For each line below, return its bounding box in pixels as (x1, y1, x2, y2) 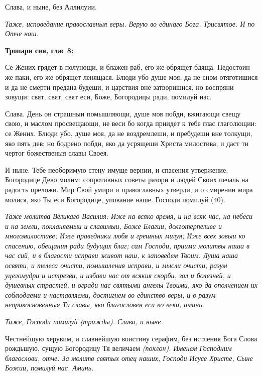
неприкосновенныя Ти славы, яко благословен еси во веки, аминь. (5, 299, 204, 310)
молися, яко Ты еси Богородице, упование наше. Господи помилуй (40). (5, 194, 225, 204)
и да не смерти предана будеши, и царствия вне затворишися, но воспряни (5, 81, 234, 92)
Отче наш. (5, 28, 39, 39)
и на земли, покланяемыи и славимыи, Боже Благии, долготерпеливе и (5, 220, 222, 231)
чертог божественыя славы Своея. (5, 148, 108, 158)
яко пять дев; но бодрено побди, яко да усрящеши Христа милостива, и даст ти (5, 138, 249, 148)
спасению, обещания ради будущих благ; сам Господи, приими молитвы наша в (5, 240, 250, 250)
